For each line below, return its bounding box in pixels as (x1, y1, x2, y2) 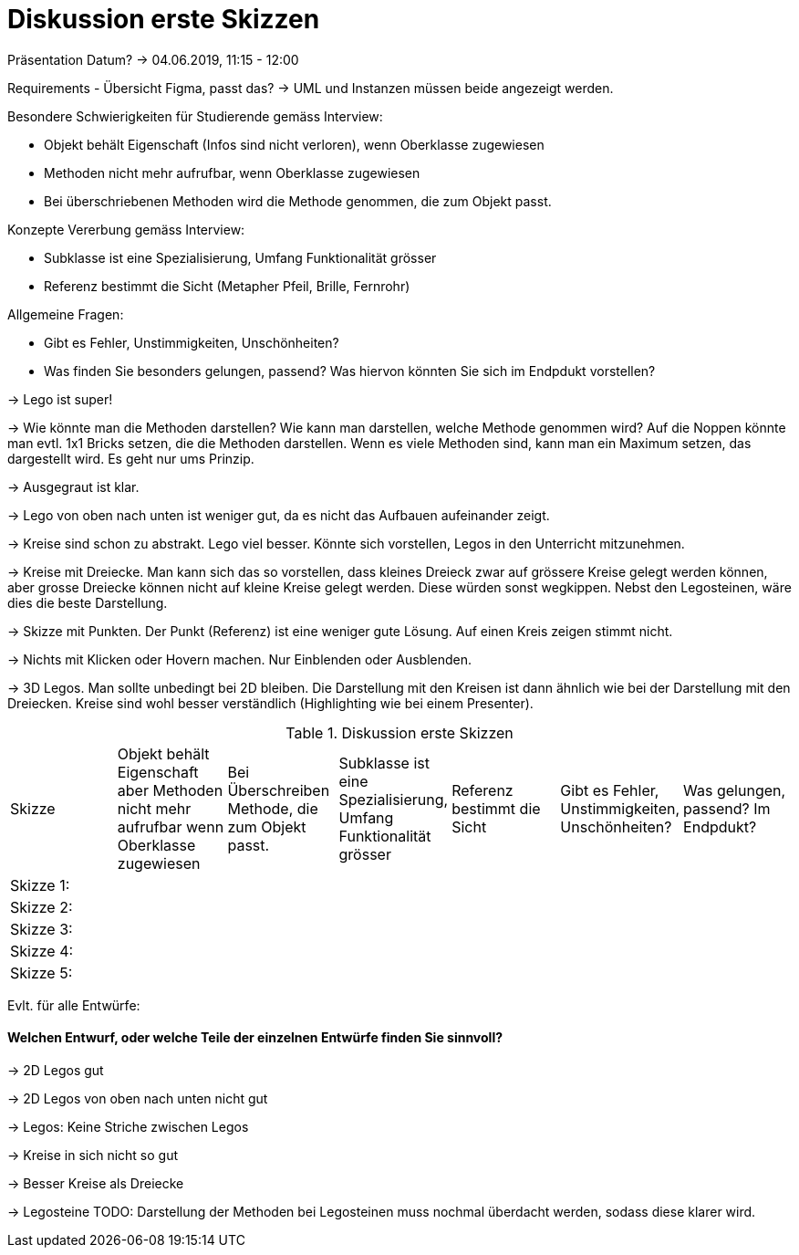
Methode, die (227, 799, 318, 818)
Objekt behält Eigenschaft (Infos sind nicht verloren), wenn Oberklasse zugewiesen (44, 136, 545, 152)
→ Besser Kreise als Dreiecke (7, 1175, 184, 1191)
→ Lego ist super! (7, 391, 113, 407)
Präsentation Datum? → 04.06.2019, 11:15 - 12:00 (7, 51, 299, 68)
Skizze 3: (10, 919, 73, 938)
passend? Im (683, 799, 771, 818)
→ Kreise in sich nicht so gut (7, 1146, 178, 1163)
